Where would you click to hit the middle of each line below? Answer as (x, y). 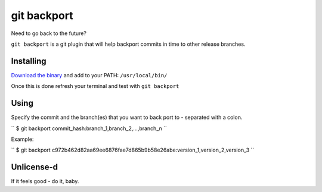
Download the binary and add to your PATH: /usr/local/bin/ (89, 75)
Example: (22, 139)
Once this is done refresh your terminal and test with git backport (95, 86)
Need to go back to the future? (49, 33)
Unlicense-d (35, 167)
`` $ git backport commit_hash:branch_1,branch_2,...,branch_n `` (89, 128)
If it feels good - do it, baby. (45, 181)
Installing (29, 61)
